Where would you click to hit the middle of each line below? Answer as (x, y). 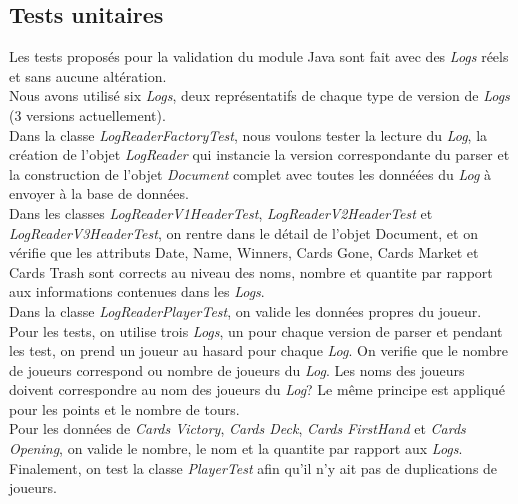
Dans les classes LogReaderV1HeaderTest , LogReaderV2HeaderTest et (221, 212)
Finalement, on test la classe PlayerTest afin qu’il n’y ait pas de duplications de (253, 467)
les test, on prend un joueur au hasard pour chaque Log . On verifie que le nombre (258, 350)
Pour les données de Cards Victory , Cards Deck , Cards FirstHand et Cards (237, 428)
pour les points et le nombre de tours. (124, 408)
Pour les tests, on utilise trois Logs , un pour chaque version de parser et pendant (256, 330)
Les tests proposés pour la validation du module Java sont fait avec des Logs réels (259, 56)
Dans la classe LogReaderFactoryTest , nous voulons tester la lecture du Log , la (248, 134)
